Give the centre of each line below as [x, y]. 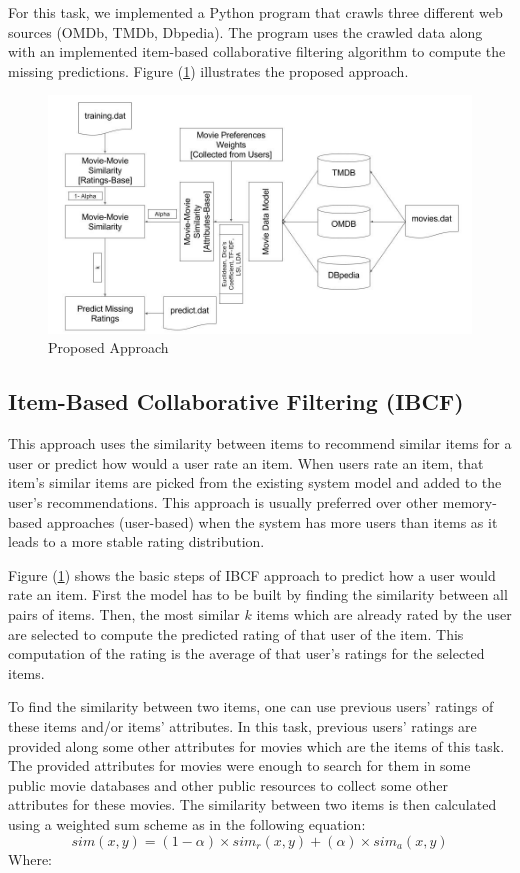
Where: [30, 858]
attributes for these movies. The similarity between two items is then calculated [252, 804]
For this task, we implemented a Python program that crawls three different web [255, 12]
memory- [469, 502]
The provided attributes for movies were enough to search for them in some [239, 765]
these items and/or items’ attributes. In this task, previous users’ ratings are [242, 725]
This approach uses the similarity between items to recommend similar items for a [260, 443]
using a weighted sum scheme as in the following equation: [187, 823]
